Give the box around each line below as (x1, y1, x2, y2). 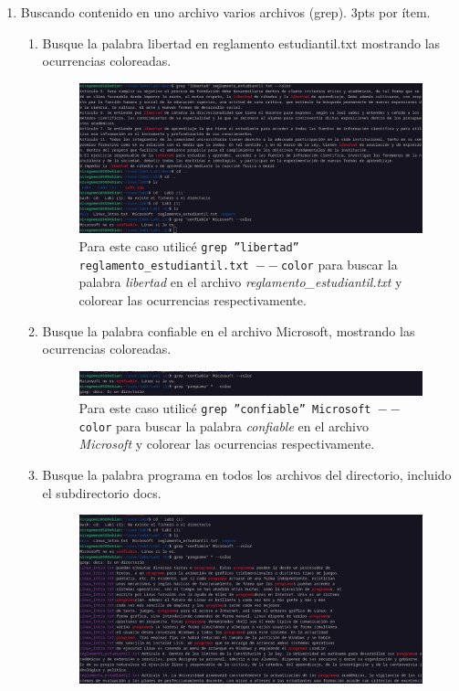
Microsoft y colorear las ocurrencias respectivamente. (78, 434, 375, 453)
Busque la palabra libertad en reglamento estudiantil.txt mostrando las (42, 33, 441, 52)
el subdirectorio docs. (42, 483, 162, 502)
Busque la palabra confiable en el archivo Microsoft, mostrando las (42, 321, 415, 340)
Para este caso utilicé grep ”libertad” (78, 237, 299, 256)
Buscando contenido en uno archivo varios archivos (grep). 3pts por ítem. (20, 3, 431, 21)
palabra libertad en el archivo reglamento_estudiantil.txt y (78, 272, 402, 292)
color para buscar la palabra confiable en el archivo (78, 416, 369, 435)
